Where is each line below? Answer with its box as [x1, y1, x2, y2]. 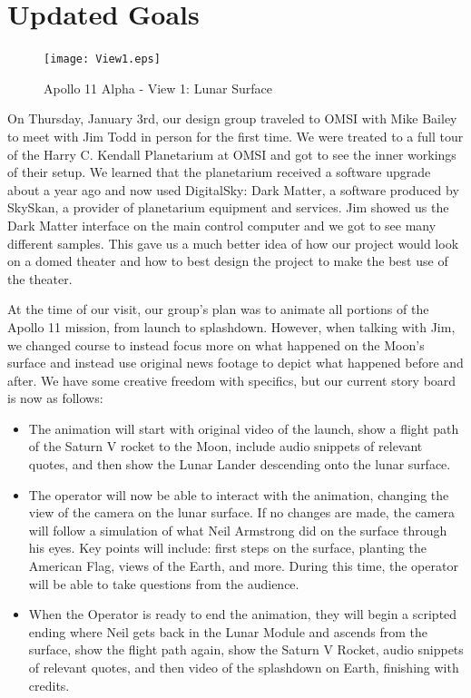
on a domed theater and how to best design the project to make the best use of [7, 251, 448, 270]
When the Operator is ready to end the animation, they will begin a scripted [28, 605, 457, 624]
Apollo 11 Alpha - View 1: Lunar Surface [44, 78, 272, 97]
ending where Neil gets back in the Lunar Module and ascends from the [28, 622, 428, 641]
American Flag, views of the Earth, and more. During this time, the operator [28, 556, 458, 575]
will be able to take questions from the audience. [28, 574, 299, 593]
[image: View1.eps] [44, 53, 161, 66]
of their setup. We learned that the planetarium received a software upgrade [7, 162, 431, 182]
